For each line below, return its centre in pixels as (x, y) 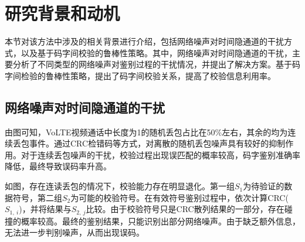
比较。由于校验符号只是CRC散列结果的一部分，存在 (185, 209)
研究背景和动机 (62, 13)
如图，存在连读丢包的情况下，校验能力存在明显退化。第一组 (120, 186)
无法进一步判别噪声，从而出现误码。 (74, 232)
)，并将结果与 (45, 209)
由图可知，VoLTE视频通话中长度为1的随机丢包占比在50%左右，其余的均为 (146, 132)
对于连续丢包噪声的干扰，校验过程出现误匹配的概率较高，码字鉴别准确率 (160, 154)
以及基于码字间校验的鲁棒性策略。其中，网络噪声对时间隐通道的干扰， (156, 52)
